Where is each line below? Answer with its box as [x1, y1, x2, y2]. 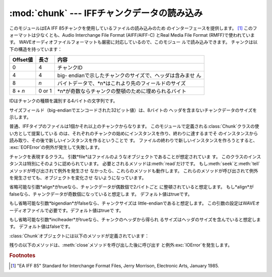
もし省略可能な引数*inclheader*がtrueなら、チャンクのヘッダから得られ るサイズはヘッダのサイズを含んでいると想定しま [9, 216, 261, 222]
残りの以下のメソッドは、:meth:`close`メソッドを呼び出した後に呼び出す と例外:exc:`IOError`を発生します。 [9, 242, 233, 248]
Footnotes [9, 252, 36, 259]
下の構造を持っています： [9, 46, 62, 52]
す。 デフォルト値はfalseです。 [9, 224, 73, 230]
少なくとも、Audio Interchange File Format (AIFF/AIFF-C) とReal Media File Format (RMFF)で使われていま [35, 32, 255, 38]
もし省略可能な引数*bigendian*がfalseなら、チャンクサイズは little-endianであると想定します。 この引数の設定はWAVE [9, 200, 255, 206]
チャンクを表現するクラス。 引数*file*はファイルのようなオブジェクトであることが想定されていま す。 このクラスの [9, 153, 248, 159]
